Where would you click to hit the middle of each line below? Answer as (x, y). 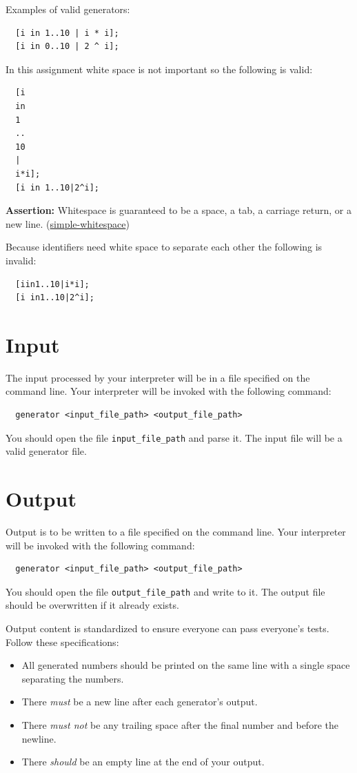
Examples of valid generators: (68, 9)
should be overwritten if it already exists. (92, 605)
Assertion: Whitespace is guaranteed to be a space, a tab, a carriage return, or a (179, 210)
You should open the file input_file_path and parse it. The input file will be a (174, 437)
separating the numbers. (73, 678)
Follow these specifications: (62, 642)
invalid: (21, 260)
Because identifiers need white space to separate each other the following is (164, 247)
